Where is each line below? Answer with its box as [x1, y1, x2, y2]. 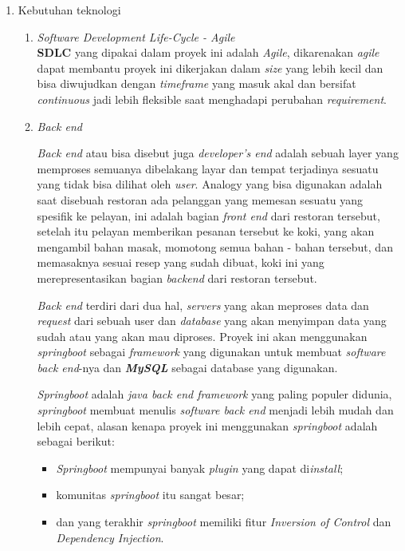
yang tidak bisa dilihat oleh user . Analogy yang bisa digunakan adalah [37, 176, 383, 192]
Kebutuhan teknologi [18, 2, 121, 18]
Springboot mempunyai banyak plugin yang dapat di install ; [56, 459, 344, 476]
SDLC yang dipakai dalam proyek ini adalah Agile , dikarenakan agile [37, 44, 379, 61]
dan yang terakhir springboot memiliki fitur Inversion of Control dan [56, 513, 391, 530]
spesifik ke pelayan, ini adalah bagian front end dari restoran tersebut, [37, 207, 380, 224]
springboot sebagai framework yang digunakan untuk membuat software [37, 343, 386, 360]
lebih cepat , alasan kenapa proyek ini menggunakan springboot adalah [37, 417, 378, 434]
